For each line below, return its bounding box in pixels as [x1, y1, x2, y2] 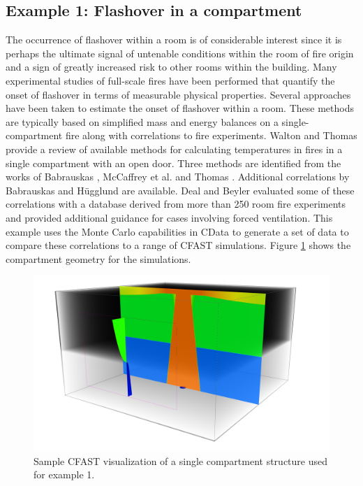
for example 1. [34, 467, 95, 482]
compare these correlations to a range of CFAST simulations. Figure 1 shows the [6, 238, 351, 252]
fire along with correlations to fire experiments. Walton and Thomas [65, 128, 357, 143]
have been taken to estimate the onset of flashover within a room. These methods [6, 101, 354, 115]
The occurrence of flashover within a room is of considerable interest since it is [6, 32, 342, 47]
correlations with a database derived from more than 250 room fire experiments [6, 196, 346, 211]
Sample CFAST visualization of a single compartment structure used [34, 453, 328, 468]
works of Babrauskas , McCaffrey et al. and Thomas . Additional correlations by [6, 169, 350, 184]
